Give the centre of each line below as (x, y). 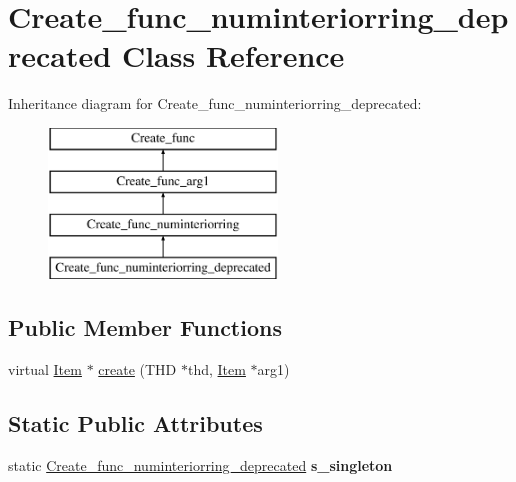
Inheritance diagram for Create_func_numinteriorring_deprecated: (215, 103)
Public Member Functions (145, 327)
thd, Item (216, 368)
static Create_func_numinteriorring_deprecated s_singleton (200, 464)
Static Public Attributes (135, 422)
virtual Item (45, 368)
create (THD (137, 368)
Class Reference (233, 55)
